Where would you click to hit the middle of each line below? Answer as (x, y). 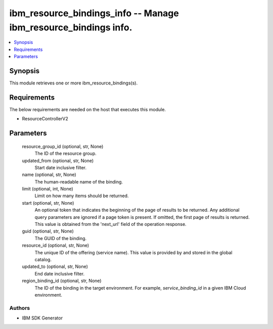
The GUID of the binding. (61, 238)
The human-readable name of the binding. (79, 181)
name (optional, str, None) (49, 175)
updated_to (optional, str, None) (55, 267)
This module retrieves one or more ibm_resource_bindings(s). (74, 83)
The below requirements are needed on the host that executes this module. (88, 109)
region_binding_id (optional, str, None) (62, 281)
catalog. (43, 259)
